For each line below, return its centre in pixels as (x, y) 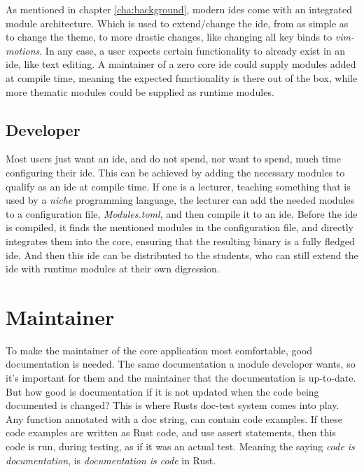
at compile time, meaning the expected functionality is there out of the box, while (182, 77)
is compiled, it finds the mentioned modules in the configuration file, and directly (180, 227)
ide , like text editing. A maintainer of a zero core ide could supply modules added (181, 64)
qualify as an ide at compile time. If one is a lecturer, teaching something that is (178, 186)
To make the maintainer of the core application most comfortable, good (159, 350)
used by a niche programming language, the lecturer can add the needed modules (180, 200)
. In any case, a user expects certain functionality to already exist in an (192, 50)
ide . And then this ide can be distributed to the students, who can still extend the (182, 255)
